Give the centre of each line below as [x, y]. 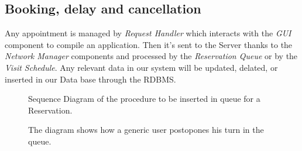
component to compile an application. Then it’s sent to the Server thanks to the [149, 44]
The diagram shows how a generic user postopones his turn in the [146, 130]
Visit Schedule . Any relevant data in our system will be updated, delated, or [141, 67]
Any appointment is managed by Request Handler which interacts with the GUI [148, 33]
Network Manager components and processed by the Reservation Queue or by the [151, 56]
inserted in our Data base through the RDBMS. [90, 79]
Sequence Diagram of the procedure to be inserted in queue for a [144, 99]
